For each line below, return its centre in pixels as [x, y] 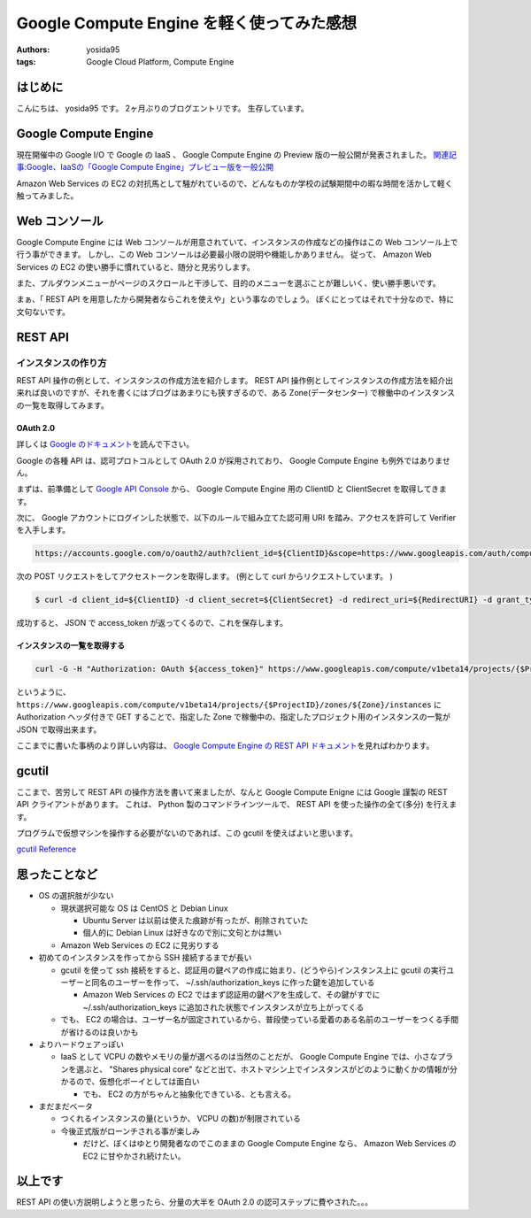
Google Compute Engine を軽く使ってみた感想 [187, 23]
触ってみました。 [47, 196]
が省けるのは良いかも [100, 1032]
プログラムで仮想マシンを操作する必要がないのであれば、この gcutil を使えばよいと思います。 [187, 833]
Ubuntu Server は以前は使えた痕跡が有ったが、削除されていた [196, 921]
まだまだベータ [65, 1106]
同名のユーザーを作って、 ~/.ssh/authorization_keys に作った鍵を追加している [233, 983]
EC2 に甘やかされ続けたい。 [134, 1156]
